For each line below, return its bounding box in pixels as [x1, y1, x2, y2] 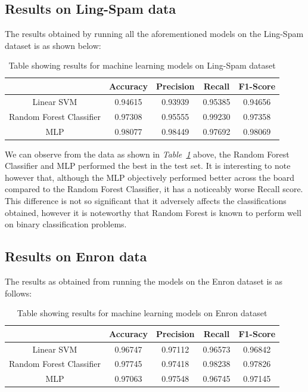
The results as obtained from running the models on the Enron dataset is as [5, 274, 283, 287]
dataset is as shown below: [5, 39, 101, 51]
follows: [5, 286, 32, 299]
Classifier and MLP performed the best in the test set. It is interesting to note [5, 159, 291, 172]
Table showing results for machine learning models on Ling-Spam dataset [8, 59, 276, 72]
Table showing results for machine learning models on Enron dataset [17, 307, 267, 319]
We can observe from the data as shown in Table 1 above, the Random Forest [5, 147, 290, 160]
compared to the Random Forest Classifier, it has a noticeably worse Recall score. [5, 183, 303, 195]
